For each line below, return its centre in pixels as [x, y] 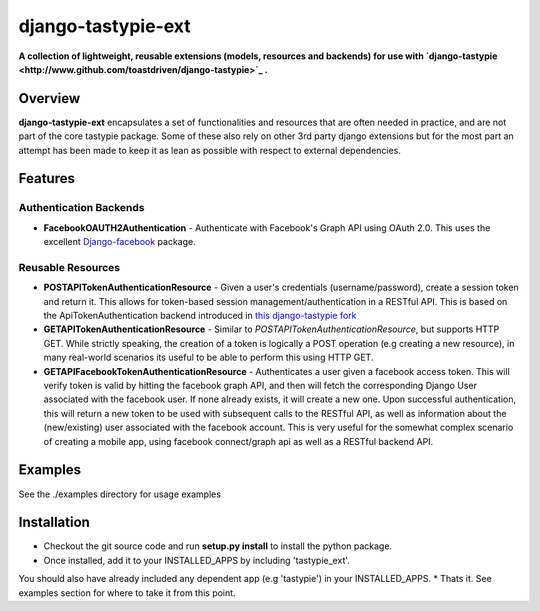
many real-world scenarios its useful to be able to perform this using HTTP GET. [208, 357]
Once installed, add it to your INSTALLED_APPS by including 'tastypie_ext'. [196, 560]
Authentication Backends [81, 208]
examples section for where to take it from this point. [127, 592]
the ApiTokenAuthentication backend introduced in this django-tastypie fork [200, 316]
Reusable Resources [69, 267]
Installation [54, 522]
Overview [49, 98]
